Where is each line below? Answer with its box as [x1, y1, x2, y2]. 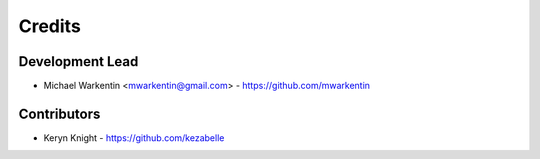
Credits [18, 15, 82, 37]
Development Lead [18, 53, 139, 70]
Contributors [18, 105, 101, 122]
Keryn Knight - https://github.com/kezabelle [43, 131, 225, 144]
